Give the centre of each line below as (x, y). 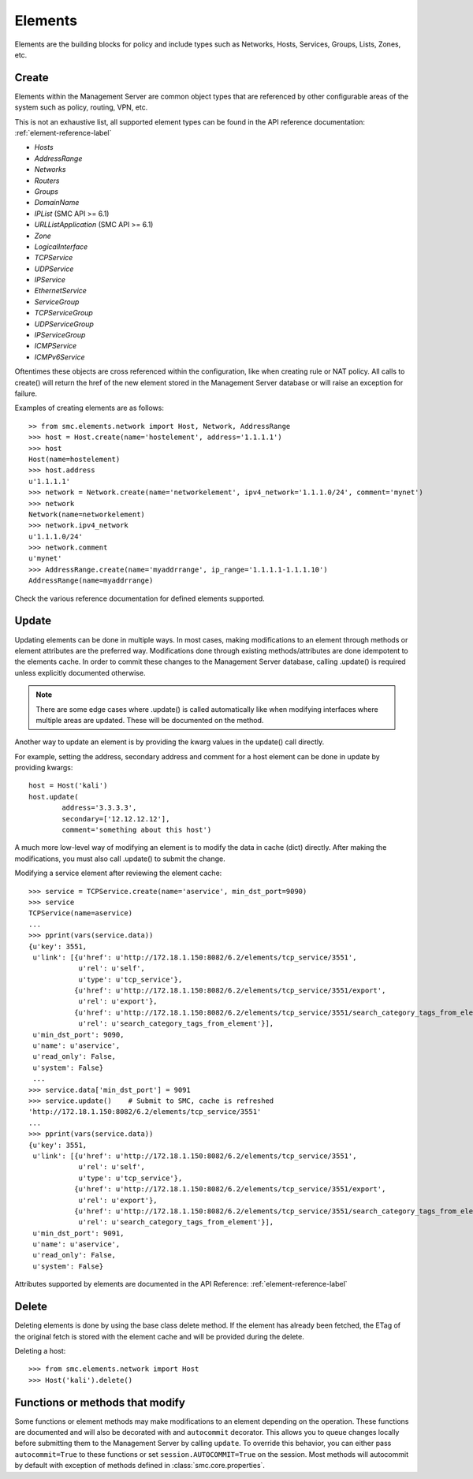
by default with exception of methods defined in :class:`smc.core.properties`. (140, 1466)
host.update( (54, 797)
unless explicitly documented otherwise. (80, 672)
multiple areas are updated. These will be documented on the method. (150, 720)
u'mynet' (45, 559)
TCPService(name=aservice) (81, 913)
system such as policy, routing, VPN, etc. (81, 107)
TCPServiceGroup (64, 313)
